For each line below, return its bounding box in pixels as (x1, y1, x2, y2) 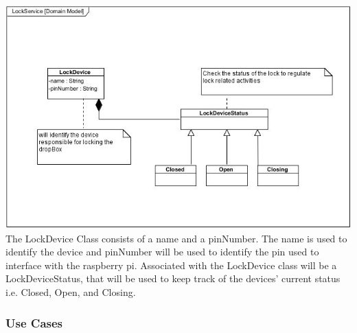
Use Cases (5, 314, 63, 331)
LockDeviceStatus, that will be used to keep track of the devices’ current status (5, 271, 341, 286)
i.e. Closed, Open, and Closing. (5, 285, 136, 299)
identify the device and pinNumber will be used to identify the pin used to (5, 244, 319, 259)
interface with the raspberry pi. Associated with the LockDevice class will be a (5, 257, 337, 272)
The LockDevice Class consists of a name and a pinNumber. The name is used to (5, 231, 347, 245)
